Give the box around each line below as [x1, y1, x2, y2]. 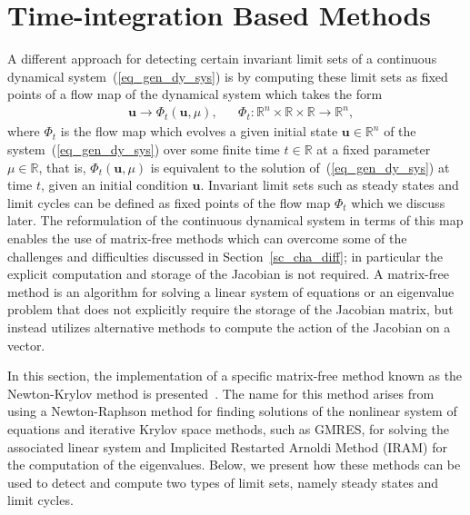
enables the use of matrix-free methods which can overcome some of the [7, 229, 407, 247]
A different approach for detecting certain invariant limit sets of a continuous [7, 49, 437, 68]
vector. [7, 335, 45, 354]
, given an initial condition [40, 175, 188, 194]
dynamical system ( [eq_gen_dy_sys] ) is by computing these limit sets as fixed [7, 66, 448, 85]
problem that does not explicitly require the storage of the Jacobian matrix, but [7, 300, 454, 319]
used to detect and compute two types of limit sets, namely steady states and [7, 472, 439, 491]
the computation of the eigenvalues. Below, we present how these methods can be [7, 455, 461, 474]
